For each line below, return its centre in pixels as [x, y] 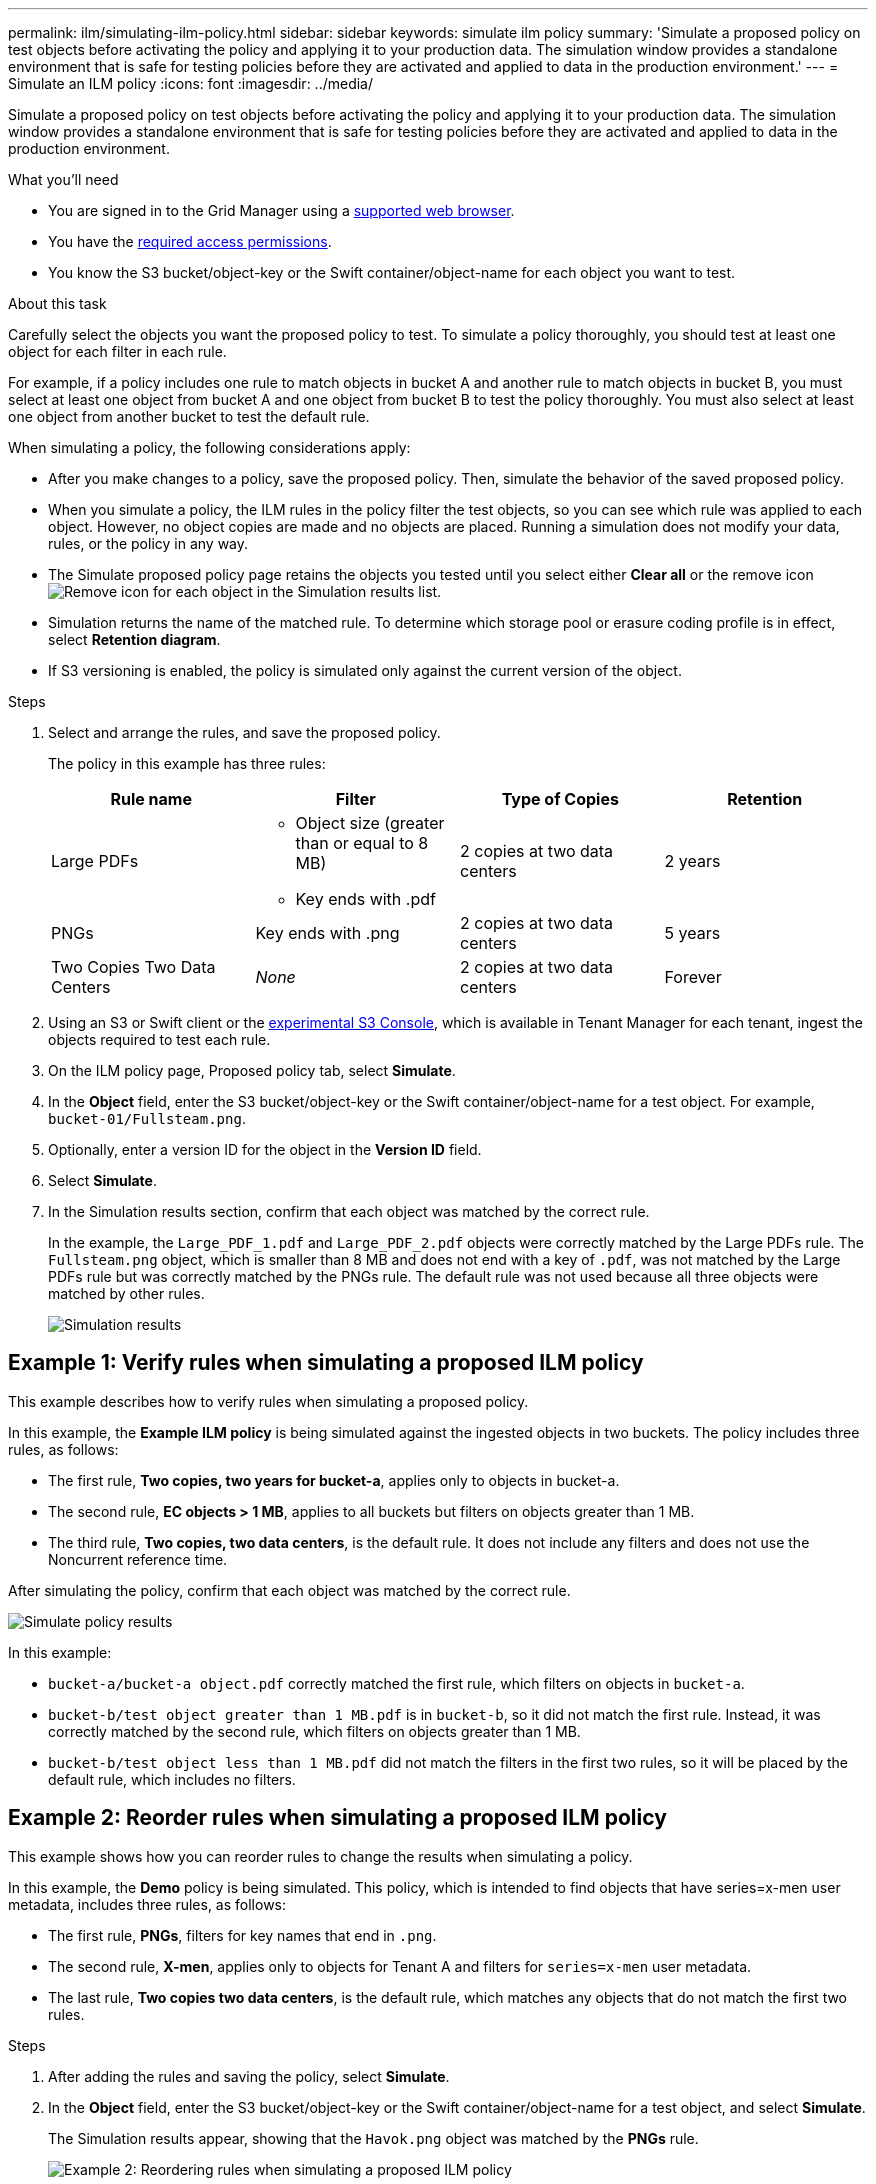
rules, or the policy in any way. [148, 543]
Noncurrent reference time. [138, 1559]
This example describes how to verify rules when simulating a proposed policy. [268, 1401]
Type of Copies [560, 799]
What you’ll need [63, 179]
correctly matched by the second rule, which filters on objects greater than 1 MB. [314, 1731]
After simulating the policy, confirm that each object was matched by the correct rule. [289, 1590]
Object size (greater [370, 823]
